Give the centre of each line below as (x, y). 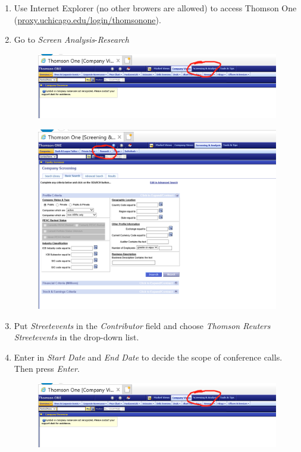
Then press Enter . (47, 369)
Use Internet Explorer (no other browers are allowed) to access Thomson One (155, 8)
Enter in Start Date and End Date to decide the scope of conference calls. (148, 357)
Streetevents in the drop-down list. (76, 337)
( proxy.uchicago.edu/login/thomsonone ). (87, 19)
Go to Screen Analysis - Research (71, 39)
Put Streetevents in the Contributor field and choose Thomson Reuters (142, 325)
